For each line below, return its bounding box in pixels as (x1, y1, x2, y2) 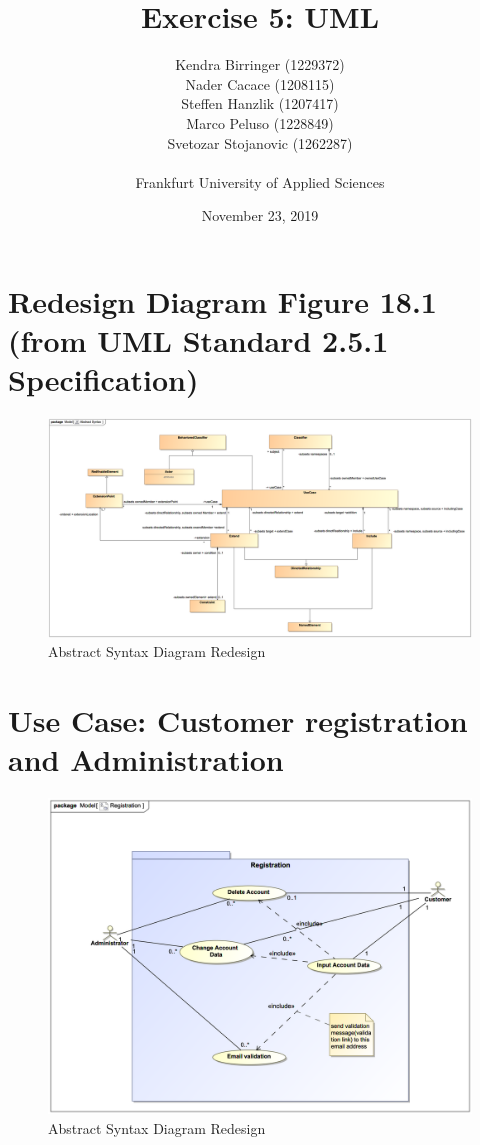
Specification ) (8, 359, 199, 400)
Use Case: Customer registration (8, 700, 468, 741)
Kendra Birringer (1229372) (175, 54, 345, 75)
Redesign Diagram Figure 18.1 (8, 280, 437, 321)
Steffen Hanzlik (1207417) (181, 93, 339, 114)
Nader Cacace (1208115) (185, 73, 335, 94)
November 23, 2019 (201, 205, 319, 226)
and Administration (8, 739, 284, 780)
